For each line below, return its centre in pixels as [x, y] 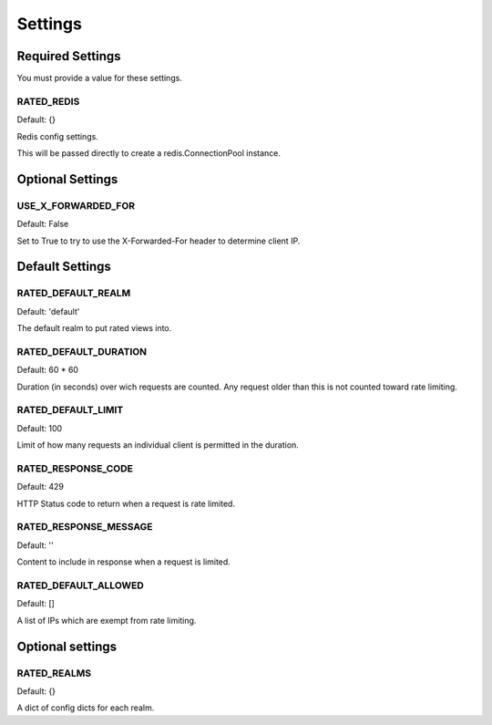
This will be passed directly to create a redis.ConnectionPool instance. [149, 153]
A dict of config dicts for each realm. [86, 708]
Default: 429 [40, 487]
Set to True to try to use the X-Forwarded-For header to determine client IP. [159, 241]
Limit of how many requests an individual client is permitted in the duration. [158, 445]
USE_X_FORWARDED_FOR [76, 205]
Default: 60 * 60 [48, 370]
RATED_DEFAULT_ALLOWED [81, 585]
